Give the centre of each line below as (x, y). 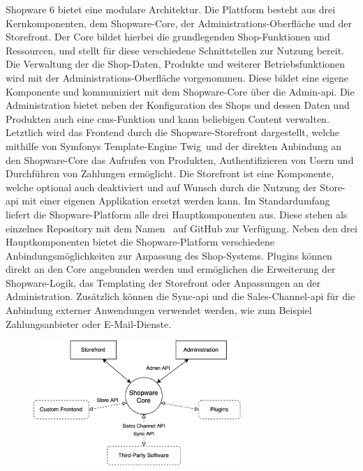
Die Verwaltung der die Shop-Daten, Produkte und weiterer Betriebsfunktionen (176, 64)
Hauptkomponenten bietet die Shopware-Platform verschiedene (140, 242)
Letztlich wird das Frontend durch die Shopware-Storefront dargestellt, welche (173, 132)
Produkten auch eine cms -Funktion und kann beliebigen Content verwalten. (168, 118)
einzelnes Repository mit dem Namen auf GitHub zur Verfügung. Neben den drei (181, 228)
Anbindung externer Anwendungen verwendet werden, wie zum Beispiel (159, 310)
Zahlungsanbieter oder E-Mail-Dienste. (89, 323)
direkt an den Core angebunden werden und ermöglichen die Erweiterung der (171, 269)
